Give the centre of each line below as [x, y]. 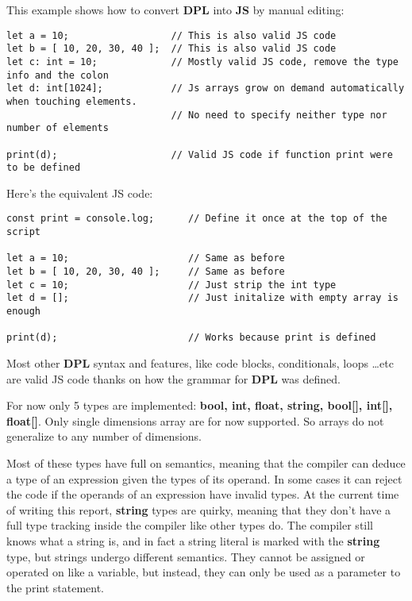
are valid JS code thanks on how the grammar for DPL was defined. [173, 378]
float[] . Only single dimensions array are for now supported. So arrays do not [195, 420]
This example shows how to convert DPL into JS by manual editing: [175, 10]
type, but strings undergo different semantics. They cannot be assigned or [186, 556]
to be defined [44, 168]
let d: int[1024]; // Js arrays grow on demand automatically [206, 89]
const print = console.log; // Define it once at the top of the [197, 219]
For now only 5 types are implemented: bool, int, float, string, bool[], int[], [200, 405]
